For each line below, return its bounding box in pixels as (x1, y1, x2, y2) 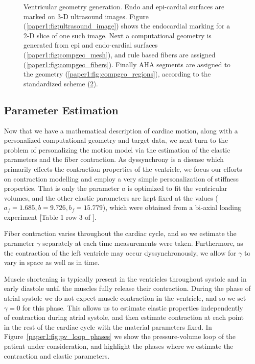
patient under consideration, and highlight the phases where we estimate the (4, 341, 233, 351)
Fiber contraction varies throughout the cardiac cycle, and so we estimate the (4, 228, 237, 238)
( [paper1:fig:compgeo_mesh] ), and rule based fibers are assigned (23, 49, 216, 59)
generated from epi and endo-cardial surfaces (23, 40, 158, 50)
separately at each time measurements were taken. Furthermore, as (42, 238, 243, 248)
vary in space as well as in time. (4, 257, 100, 267)
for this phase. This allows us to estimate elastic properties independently (22, 302, 243, 312)
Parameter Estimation (4, 102, 118, 117)
